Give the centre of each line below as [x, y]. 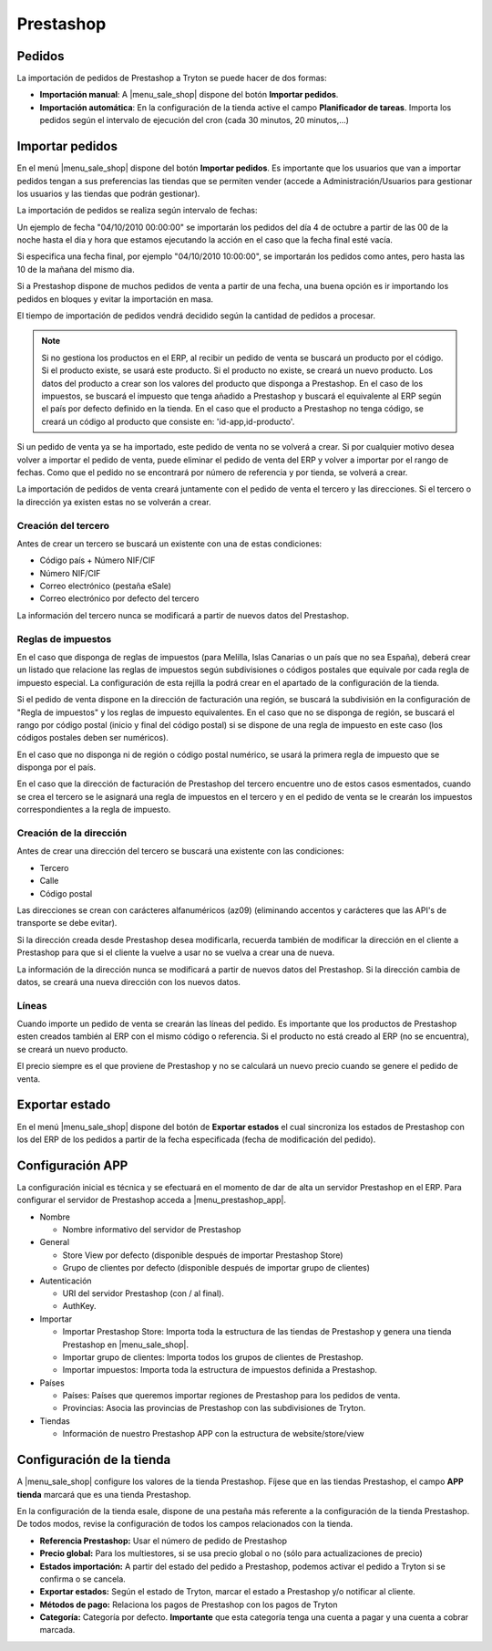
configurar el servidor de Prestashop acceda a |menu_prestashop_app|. [152, 1200]
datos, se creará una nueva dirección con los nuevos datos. [129, 981]
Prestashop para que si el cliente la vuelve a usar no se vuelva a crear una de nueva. [176, 952]
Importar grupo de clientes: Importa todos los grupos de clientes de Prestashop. [213, 1357]
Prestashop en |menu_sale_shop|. [126, 1345]
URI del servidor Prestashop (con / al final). [143, 1293]
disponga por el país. [56, 767]
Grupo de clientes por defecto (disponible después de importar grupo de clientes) [216, 1268]
